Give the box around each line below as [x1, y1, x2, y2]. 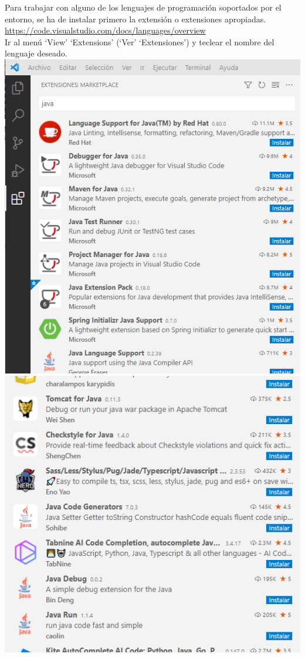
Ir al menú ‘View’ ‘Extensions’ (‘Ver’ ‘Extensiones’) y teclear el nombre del [5, 35, 274, 48]
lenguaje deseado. [5, 47, 67, 59]
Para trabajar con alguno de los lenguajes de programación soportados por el [5, 1, 282, 13]
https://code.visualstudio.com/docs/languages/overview [5, 24, 206, 36]
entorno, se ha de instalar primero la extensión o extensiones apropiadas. [5, 12, 266, 25]
